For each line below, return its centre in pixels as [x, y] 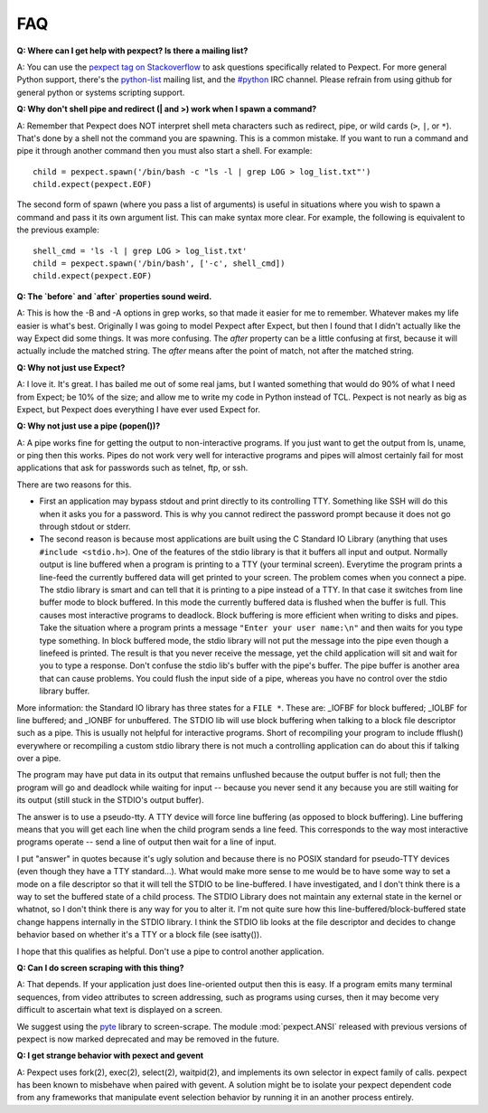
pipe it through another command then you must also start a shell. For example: [164, 151]
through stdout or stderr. [85, 527]
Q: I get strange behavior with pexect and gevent [110, 1056]
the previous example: [58, 230]
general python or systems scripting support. [101, 92]
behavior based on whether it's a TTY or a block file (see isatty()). [139, 935]
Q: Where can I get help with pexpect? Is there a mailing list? [132, 51]
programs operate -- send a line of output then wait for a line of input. [146, 842]
